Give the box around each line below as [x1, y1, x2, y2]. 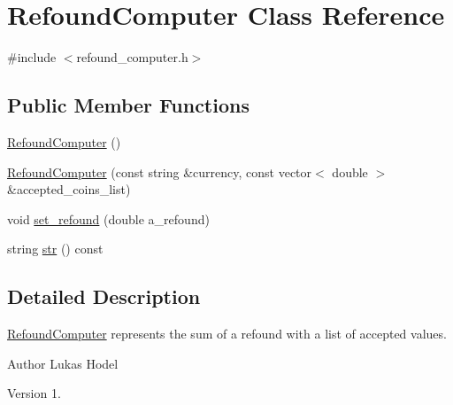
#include [7, 48, 57, 66]
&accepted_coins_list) [7, 180, 131, 199]
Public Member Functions [7, 91, 250, 119]
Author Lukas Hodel [7, 354, 119, 372]
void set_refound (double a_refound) [7, 209, 210, 228]
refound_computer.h [76, 48, 188, 66]
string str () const [7, 239, 104, 258]
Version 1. [7, 384, 61, 402]
